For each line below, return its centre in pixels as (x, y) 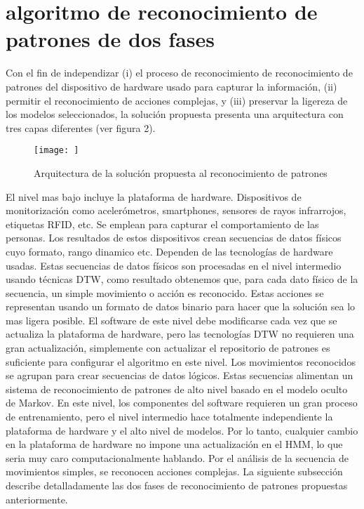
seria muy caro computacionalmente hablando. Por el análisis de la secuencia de (177, 457)
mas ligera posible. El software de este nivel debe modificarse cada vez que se (171, 320)
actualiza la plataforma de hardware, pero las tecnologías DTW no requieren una (180, 334)
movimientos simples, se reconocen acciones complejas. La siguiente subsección (174, 471)
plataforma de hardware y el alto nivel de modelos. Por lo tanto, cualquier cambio (182, 430)
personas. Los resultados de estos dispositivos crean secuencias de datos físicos (174, 238)
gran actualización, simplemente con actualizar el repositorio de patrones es (168, 348)
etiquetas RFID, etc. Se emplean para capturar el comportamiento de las (162, 224)
